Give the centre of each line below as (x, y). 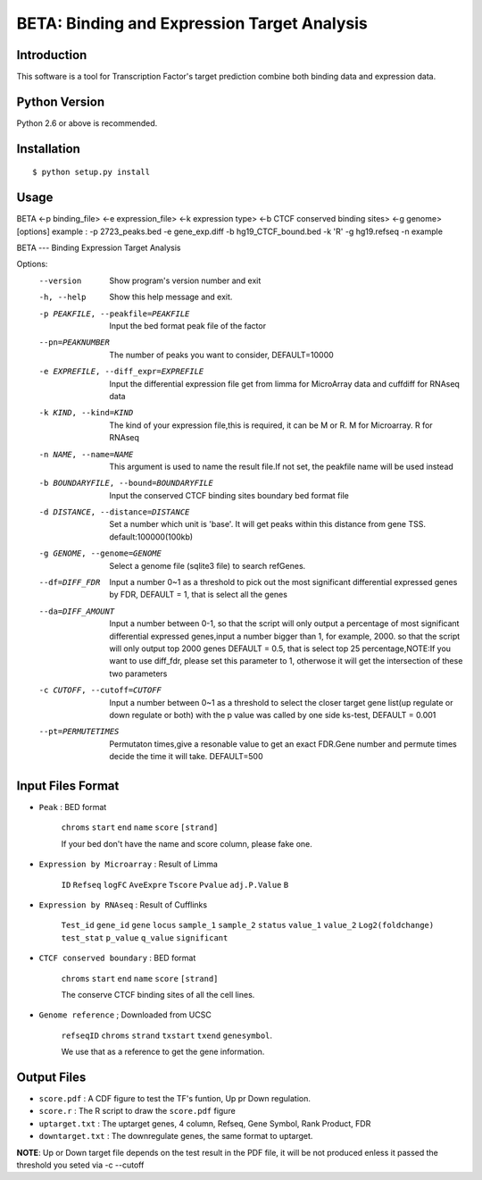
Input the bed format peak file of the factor (188, 326)
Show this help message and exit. (171, 297)
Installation (48, 149)
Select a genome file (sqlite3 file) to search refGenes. (208, 565)
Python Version (61, 101)
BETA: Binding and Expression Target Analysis (192, 23)
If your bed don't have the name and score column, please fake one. (187, 843)
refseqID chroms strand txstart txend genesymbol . (166, 1035)
